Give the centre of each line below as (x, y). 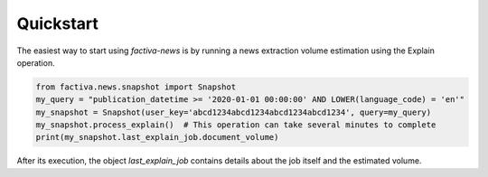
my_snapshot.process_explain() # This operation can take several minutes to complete (236, 125)
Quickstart (58, 23)
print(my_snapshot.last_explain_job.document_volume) (157, 137)
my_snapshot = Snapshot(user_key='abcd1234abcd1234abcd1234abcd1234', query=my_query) (234, 112)
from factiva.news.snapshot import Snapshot (136, 87)
